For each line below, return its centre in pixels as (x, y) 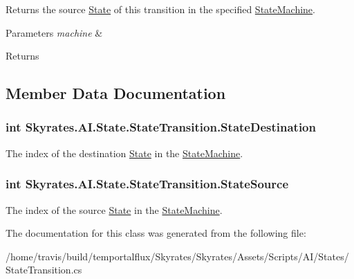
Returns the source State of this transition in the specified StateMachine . (160, 9)
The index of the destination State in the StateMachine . (124, 153)
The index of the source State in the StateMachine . (114, 209)
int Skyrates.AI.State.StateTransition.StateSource (147, 184)
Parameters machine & (54, 32)
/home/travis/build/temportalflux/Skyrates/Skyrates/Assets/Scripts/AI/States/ (177, 256)
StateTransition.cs (44, 270)
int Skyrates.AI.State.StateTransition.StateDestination (161, 127)
